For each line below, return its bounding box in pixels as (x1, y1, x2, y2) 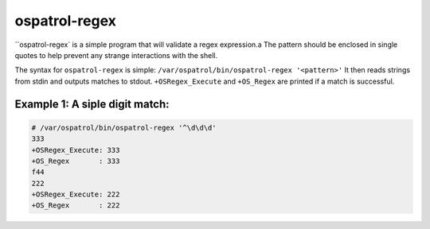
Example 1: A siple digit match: (14, 97, 170, 111)
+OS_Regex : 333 (31, 156, 120, 165)
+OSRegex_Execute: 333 (31, 146, 120, 154)
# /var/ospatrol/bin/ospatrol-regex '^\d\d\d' (31, 123, 217, 132)
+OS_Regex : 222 (31, 201, 120, 210)
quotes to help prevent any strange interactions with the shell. (14, 50, 218, 60)
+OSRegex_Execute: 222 (31, 190, 120, 199)
